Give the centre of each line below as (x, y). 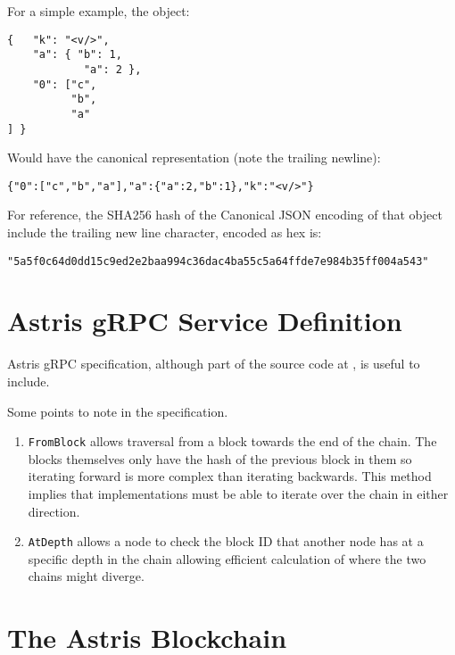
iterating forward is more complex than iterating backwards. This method (230, 476)
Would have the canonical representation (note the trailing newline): (194, 158)
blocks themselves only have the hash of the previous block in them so (220, 458)
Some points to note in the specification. (118, 411)
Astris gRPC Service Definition (205, 321)
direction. (54, 511)
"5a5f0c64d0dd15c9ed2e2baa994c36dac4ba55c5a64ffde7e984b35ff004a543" (218, 261)
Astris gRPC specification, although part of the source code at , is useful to (214, 364)
